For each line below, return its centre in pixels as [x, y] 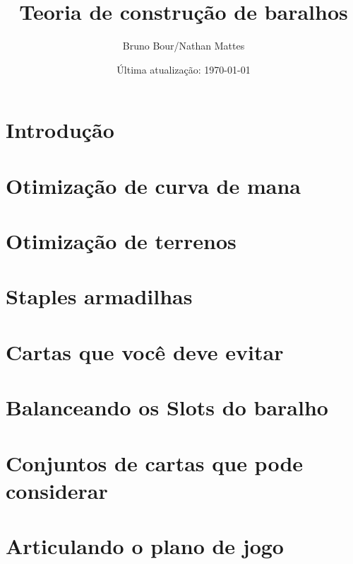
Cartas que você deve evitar [145, 351]
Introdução [60, 130]
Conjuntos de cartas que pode [155, 462]
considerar [57, 490]
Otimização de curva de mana [153, 185]
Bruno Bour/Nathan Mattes [184, 46]
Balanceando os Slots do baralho [167, 407]
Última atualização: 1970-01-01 [184, 69]
